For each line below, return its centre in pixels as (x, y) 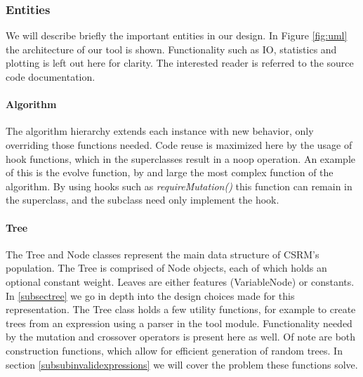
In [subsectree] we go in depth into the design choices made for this (150, 295)
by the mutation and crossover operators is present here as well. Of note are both (181, 337)
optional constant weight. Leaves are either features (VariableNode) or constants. (180, 281)
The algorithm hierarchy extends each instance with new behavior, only (160, 131)
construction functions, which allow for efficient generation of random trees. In (174, 350)
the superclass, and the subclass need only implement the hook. (143, 200)
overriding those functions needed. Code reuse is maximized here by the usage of (179, 144)
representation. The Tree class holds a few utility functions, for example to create (181, 309)
